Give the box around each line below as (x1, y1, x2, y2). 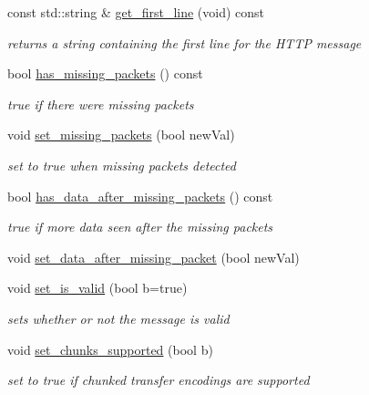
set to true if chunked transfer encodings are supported (7, 370, 310, 390)
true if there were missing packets (7, 94, 194, 113)
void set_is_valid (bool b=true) (7, 278, 188, 297)
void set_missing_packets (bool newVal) (7, 125, 235, 144)
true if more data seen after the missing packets (7, 217, 273, 236)
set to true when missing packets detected (7, 155, 236, 174)
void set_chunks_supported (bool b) (7, 339, 213, 359)
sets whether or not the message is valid (7, 308, 230, 327)
